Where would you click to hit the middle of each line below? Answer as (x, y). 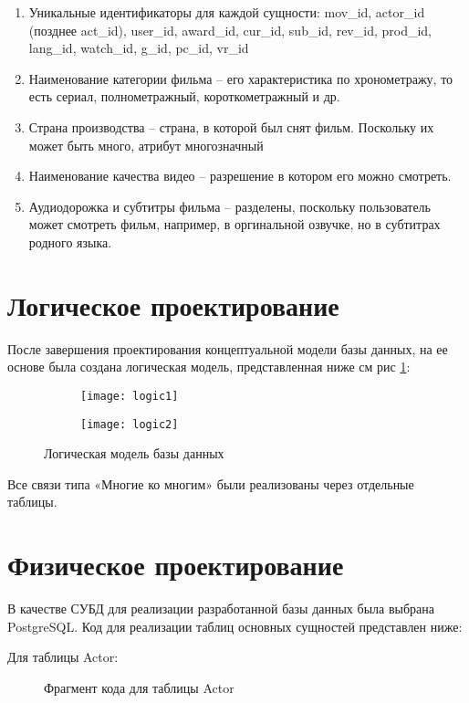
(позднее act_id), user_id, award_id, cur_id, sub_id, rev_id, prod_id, (230, 30)
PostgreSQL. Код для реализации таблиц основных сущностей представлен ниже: (235, 626)
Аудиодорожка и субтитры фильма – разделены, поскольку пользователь (229, 206)
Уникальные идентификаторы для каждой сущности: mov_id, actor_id (227, 12)
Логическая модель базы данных (134, 453)
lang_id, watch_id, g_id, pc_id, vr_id (139, 48)
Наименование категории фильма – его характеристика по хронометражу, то (241, 78)
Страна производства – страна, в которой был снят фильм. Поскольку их (231, 126)
